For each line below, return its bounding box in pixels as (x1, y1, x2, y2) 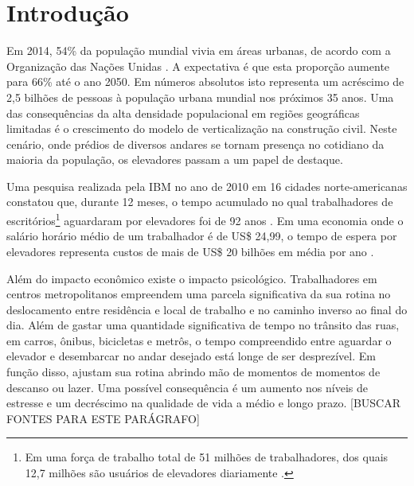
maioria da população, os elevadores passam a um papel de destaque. (6, 151, 343, 168)
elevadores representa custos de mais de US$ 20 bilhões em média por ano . (6, 243, 374, 259)
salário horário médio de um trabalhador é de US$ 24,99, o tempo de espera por (6, 227, 397, 244)
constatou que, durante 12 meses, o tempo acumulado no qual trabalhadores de (6, 193, 393, 210)
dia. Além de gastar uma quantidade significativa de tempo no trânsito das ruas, (6, 317, 400, 333)
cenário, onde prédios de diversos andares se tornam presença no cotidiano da (6, 135, 385, 152)
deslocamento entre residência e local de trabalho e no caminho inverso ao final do (6, 301, 408, 317)
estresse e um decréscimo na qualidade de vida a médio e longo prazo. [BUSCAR (6, 395, 401, 411)
